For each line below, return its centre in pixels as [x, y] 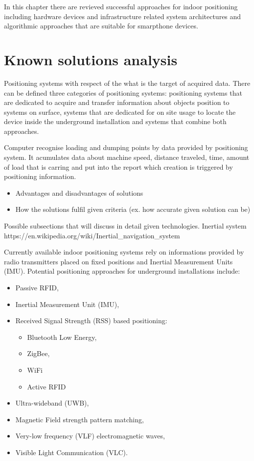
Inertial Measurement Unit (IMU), [67, 304]
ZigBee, [38, 353]
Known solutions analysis [91, 59]
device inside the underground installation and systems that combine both [115, 121]
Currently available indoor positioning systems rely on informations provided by [124, 252]
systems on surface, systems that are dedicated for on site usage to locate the [120, 112]
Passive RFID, [37, 287]
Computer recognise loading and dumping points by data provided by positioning [126, 147]
